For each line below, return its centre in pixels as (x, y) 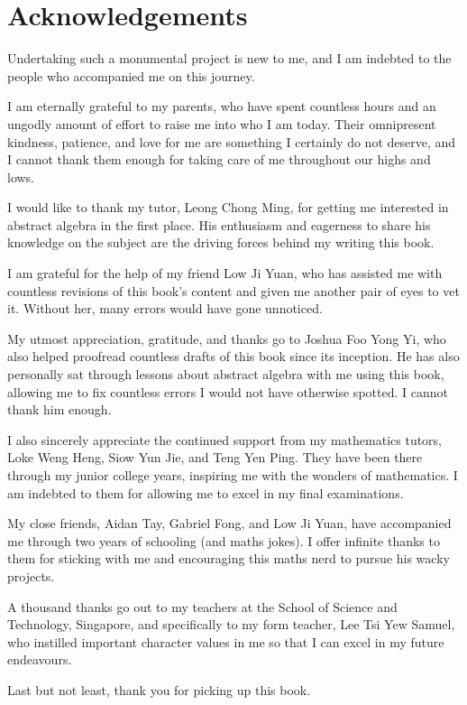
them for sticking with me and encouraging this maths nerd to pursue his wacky (229, 558)
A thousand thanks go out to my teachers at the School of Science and (202, 606)
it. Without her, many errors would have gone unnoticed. (165, 308)
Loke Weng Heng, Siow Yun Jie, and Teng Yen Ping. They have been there (215, 457)
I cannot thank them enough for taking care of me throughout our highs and (219, 159)
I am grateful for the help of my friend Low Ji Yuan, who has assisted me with (225, 273)
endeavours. (40, 659)
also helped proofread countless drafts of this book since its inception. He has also (233, 356)
